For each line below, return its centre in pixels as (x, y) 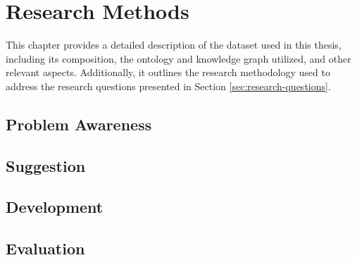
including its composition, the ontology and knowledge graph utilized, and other (178, 58)
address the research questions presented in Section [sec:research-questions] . (168, 86)
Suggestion (46, 165)
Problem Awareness (79, 124)
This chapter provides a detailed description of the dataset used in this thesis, (174, 45)
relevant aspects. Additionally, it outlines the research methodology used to (168, 72)
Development (55, 207)
